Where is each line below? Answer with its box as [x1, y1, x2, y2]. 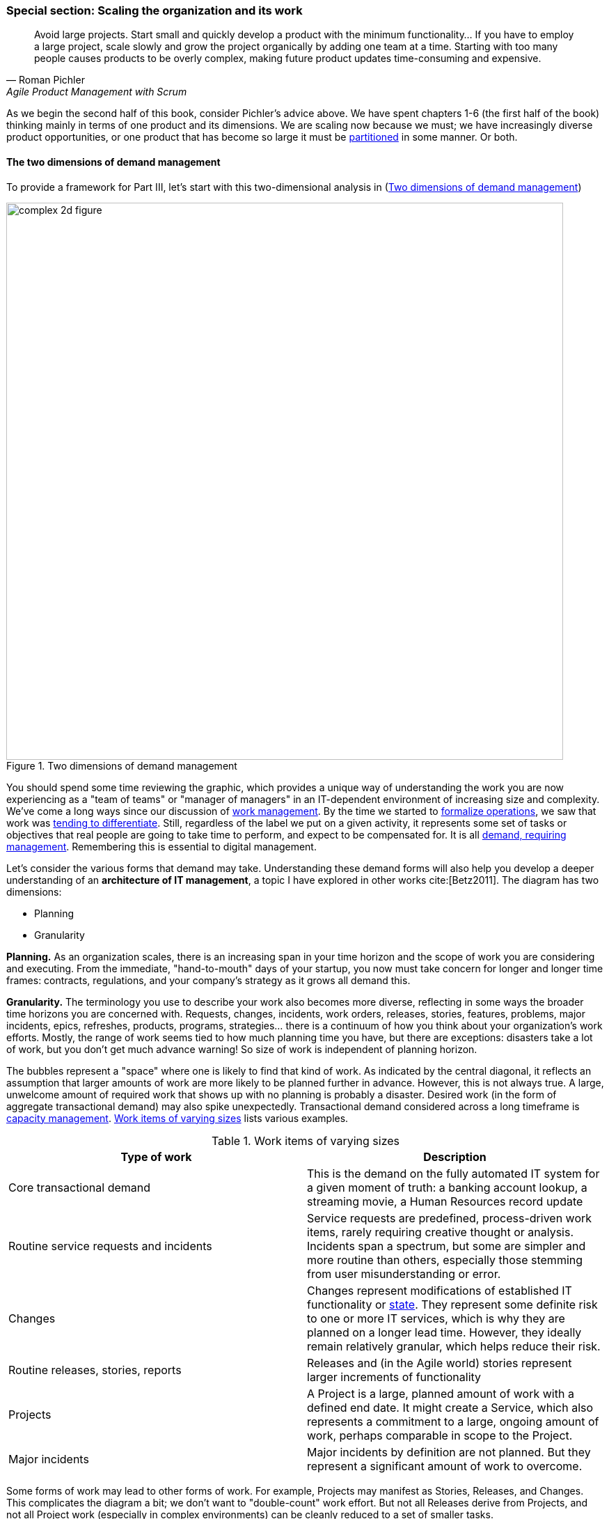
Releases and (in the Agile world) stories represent [307, 1355, 572, 1370]
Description [423, 1149, 487, 1164]
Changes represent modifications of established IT [307, 1283, 572, 1298]
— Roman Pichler [6, 74, 85, 86]
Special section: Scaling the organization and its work [6, 3, 303, 17]
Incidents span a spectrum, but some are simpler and [307, 1238, 586, 1253]
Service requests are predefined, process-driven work [307, 1210, 592, 1225]
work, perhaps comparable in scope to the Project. [307, 1428, 573, 1442]
